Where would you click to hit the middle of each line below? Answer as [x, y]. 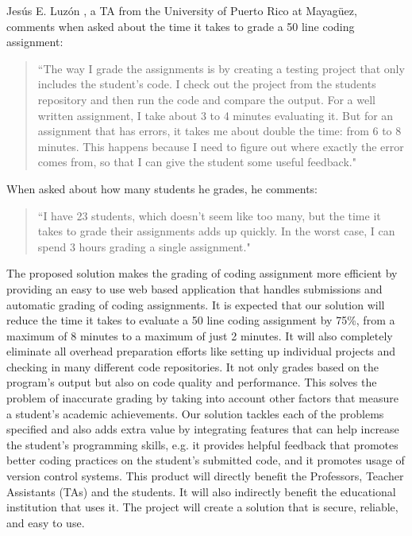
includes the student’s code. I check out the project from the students [207, 84]
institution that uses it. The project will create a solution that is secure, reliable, [202, 507]
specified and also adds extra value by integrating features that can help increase [203, 429]
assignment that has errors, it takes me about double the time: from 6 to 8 [219, 131]
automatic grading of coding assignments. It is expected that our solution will [196, 304]
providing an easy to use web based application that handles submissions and [194, 288]
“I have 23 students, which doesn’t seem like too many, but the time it [209, 215]
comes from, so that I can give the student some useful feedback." [197, 162]
